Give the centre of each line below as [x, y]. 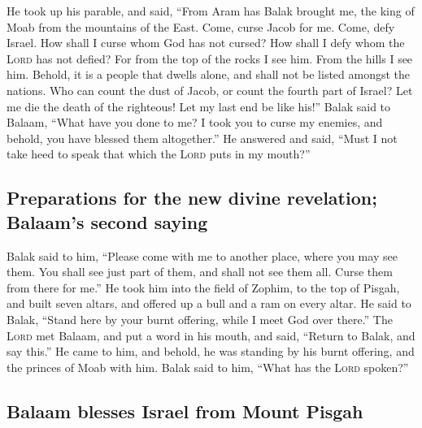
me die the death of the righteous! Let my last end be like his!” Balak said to [199, 106]
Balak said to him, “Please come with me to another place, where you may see [202, 255]
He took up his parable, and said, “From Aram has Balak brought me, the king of [211, 11]
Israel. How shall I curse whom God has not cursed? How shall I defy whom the [206, 43]
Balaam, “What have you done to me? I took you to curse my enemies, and [195, 122]
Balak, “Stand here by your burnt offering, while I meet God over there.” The [200, 319]
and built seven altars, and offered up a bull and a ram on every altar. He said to [209, 303]
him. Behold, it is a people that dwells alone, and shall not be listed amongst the [209, 74]
